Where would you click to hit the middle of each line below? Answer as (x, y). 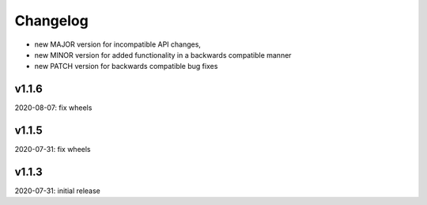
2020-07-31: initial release (57, 191)
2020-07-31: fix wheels (53, 150)
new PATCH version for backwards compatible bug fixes (126, 66)
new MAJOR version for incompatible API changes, (118, 44)
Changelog (51, 21)
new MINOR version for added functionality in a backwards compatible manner (163, 55)
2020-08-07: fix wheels (53, 108)
